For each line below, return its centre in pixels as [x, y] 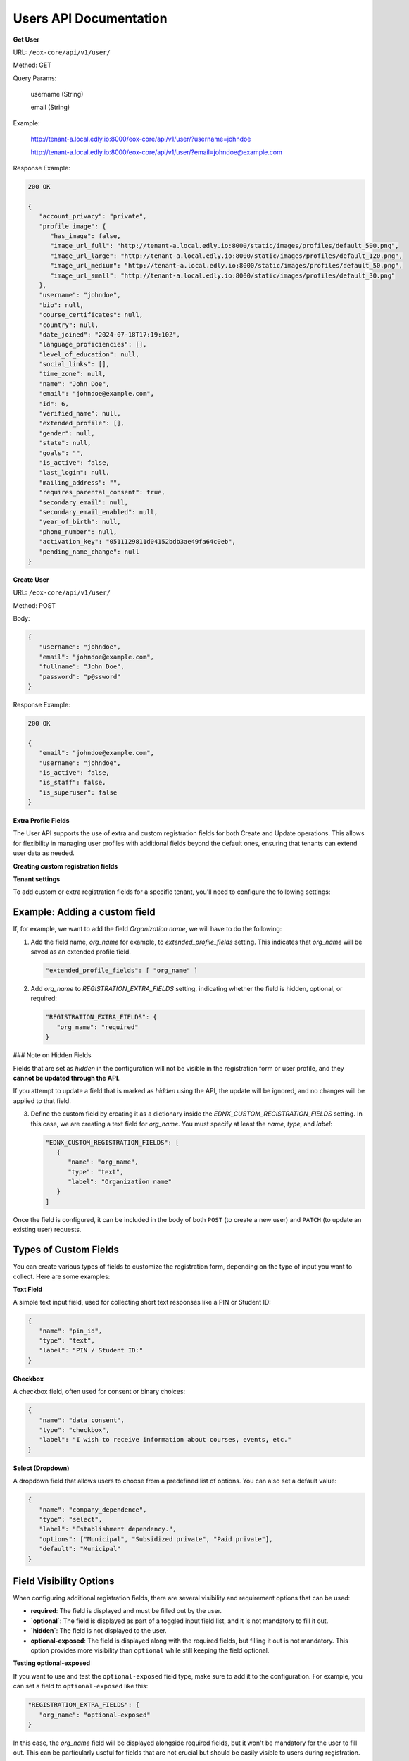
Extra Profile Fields [41, 821]
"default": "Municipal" [80, 1549]
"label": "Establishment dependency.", [108, 1529]
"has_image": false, [86, 236]
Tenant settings [37, 879]
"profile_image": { [73, 226]
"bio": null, [62, 305]
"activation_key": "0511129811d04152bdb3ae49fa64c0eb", [137, 542]
